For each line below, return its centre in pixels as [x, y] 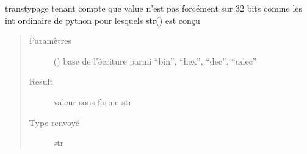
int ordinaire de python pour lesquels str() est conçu [103, 20]
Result [41, 81]
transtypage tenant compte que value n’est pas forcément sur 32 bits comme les [154, 8]
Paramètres [50, 40]
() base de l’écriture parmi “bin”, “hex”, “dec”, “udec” [155, 61]
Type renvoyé [54, 122]
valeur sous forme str [92, 101]
